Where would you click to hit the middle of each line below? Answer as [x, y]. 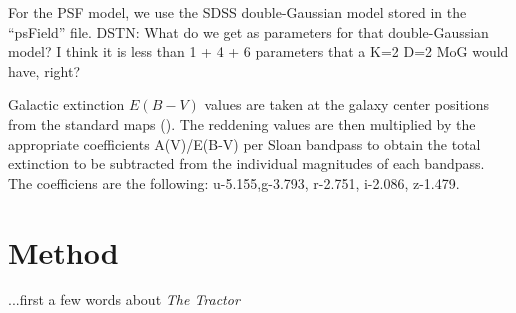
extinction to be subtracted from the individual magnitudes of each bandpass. [246, 163]
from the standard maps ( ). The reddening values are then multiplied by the [242, 123]
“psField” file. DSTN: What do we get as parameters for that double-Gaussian [248, 31]
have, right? [44, 70]
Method [63, 251]
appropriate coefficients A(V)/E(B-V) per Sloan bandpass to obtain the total [244, 143]
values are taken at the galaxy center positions [347, 104]
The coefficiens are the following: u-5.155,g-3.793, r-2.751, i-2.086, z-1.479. [234, 182]
